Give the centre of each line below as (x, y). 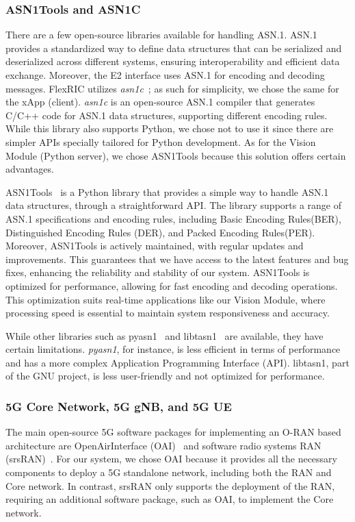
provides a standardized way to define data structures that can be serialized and (174, 48)
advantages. (30, 169)
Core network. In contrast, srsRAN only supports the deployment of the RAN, (170, 485)
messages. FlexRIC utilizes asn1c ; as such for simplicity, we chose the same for (172, 88)
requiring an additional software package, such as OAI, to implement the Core (170, 499)
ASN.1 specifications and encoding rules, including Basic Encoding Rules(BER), (173, 218)
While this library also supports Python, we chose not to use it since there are (170, 128)
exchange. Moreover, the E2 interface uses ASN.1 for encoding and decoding (165, 75)
